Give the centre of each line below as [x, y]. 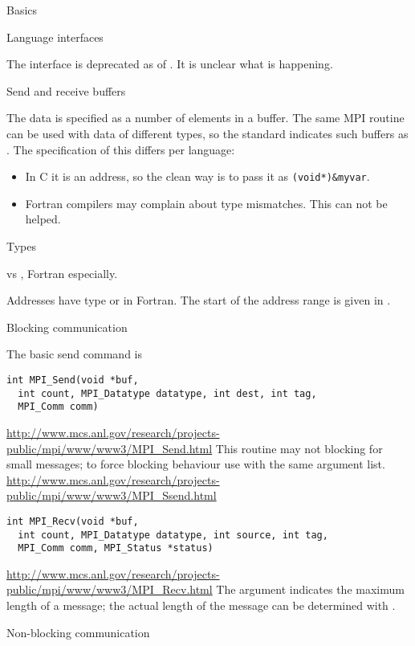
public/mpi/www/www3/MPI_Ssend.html [112, 495]
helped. [43, 219]
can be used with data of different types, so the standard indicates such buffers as [207, 133]
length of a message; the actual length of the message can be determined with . [201, 605]
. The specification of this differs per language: [121, 149]
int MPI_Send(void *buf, [73, 380]
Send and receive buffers [66, 90]
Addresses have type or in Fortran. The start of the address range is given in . [199, 300]
